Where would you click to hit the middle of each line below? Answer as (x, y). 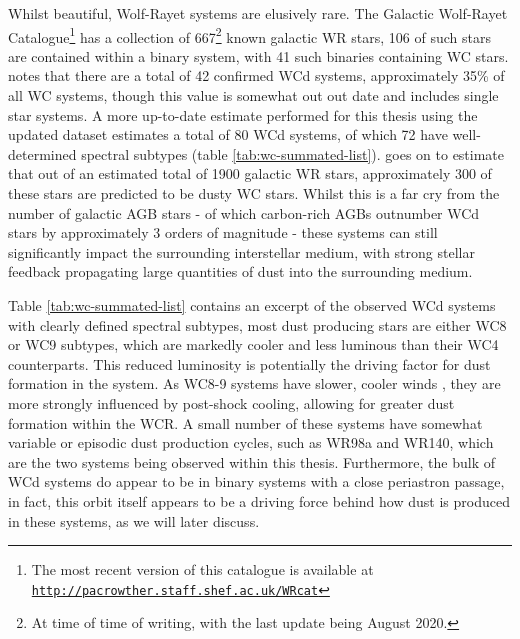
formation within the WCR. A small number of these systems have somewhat (245, 422)
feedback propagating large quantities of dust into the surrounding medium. (240, 271)
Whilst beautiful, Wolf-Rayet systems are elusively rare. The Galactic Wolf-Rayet (258, 13)
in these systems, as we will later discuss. (134, 520)
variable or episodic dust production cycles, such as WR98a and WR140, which (251, 442)
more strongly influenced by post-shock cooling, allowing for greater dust (231, 402)
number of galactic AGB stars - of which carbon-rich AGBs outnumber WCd (244, 212)
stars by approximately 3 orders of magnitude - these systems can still (223, 232)
